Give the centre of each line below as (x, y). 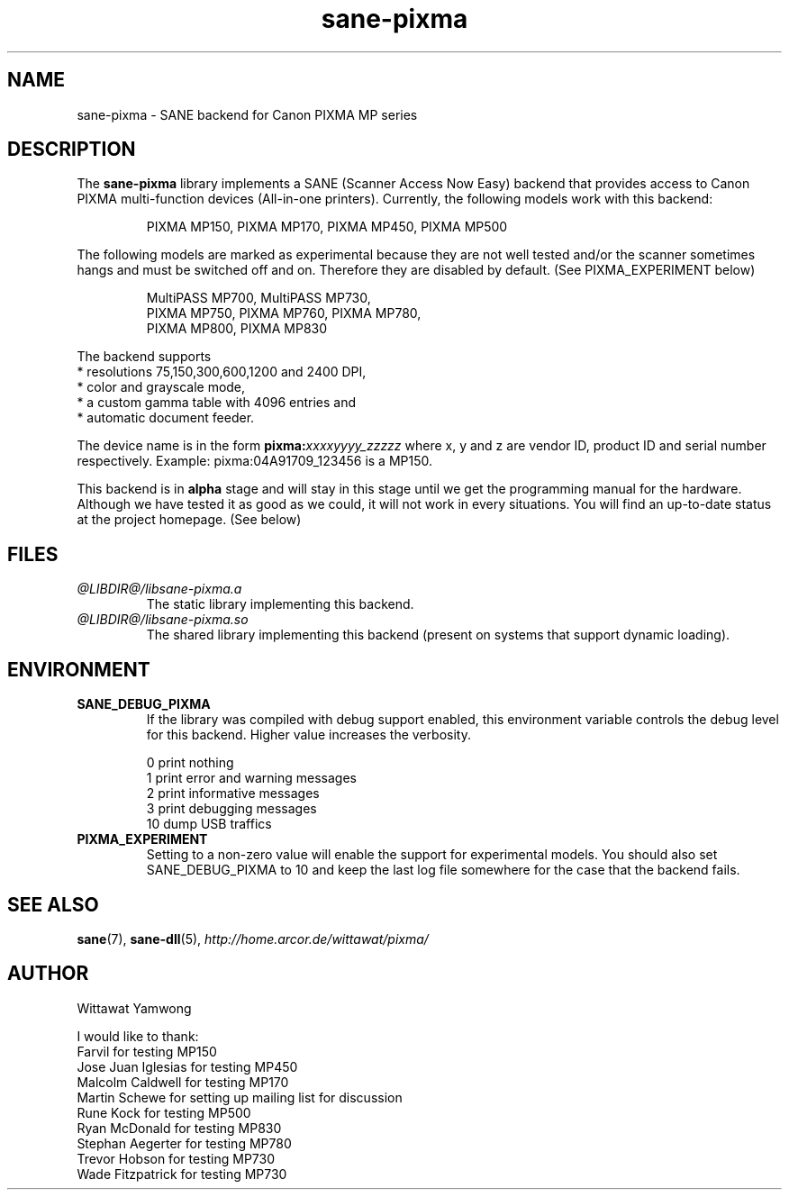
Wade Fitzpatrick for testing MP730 (182, 1174)
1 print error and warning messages (251, 778)
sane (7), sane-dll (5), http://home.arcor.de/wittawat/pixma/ (253, 939)
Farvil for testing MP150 (147, 1051)
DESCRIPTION (72, 150)
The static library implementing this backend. (280, 604)
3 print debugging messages (231, 809)
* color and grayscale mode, (161, 387)
